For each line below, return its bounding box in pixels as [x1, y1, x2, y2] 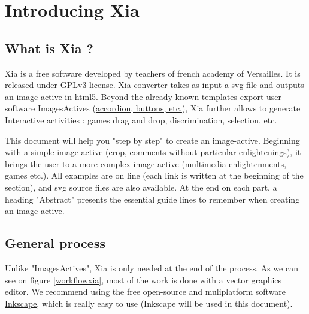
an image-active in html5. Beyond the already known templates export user [5, 90, 282, 102]
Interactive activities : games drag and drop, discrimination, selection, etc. [5, 113, 277, 126]
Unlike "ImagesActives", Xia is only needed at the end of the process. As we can [5, 261, 298, 274]
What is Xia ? [5, 38, 93, 57]
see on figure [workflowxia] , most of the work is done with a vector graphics [5, 273, 282, 286]
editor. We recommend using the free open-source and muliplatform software [5, 285, 286, 298]
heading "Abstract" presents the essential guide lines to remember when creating [5, 192, 300, 205]
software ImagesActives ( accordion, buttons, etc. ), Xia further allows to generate [5, 102, 301, 114]
